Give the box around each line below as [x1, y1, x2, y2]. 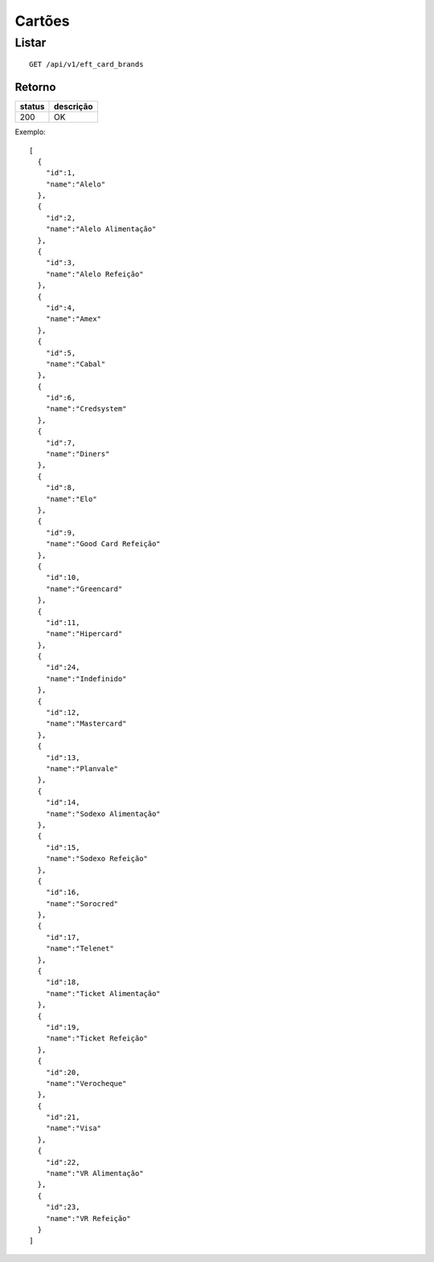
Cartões [14, 12, 70, 30]
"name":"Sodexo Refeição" [45, 854, 149, 864]
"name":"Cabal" [45, 359, 106, 369]
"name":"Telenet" [45, 944, 114, 954]
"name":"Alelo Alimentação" [45, 225, 157, 234]
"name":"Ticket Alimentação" [45, 989, 161, 998]
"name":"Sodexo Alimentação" [45, 809, 161, 819]
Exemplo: [14, 127, 46, 137]
